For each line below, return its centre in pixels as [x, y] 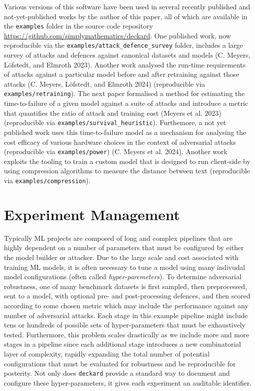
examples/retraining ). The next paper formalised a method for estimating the [125, 93]
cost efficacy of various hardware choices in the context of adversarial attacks [120, 142]
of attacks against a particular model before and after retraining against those [122, 74]
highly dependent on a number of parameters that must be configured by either [124, 247]
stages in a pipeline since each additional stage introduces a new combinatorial [123, 344]
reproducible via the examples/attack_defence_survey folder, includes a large [124, 45]
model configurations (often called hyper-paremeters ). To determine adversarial [123, 277]
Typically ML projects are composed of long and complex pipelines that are [118, 238]
